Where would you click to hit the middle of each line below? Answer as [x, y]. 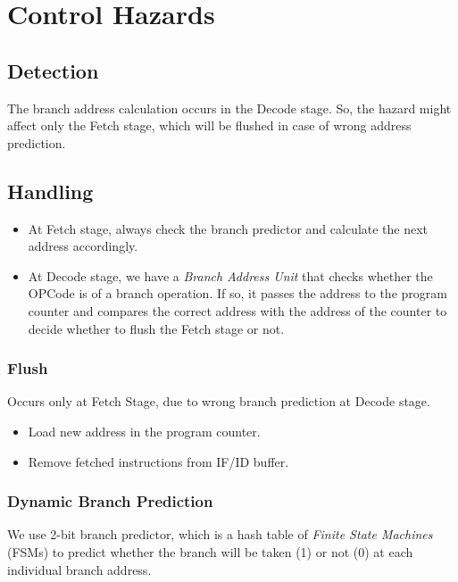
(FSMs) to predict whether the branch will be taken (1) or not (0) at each [210, 551]
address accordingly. [83, 246]
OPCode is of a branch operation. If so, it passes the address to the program [237, 293]
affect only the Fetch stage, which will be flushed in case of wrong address [209, 125]
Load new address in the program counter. [144, 431]
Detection [53, 70]
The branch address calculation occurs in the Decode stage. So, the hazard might [229, 108]
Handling [50, 191]
